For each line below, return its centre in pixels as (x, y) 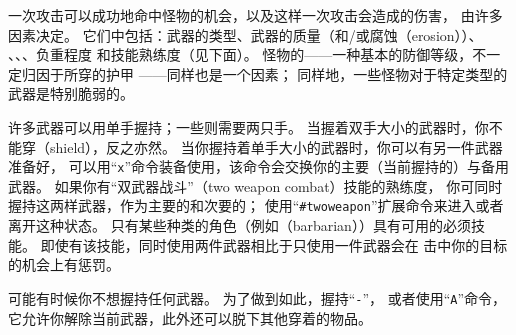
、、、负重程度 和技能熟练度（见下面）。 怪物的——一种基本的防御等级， (240, 54)
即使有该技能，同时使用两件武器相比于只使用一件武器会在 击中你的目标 (274, 244)
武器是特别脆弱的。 (71, 93)
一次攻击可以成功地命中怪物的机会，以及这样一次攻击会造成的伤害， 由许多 (255, 15)
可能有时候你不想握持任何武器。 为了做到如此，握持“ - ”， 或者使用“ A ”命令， (257, 297)
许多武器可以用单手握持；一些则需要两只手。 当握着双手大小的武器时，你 (248, 126)
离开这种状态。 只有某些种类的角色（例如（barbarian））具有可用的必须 (239, 225)
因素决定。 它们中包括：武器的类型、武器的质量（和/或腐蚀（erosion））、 (245, 34)
